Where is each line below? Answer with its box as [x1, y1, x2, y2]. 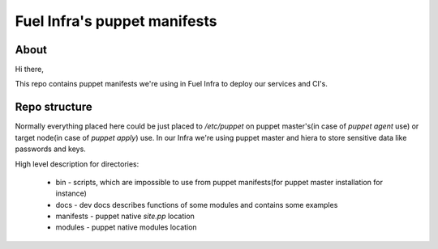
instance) [55, 188, 87, 198]
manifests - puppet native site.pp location [55, 211, 195, 222]
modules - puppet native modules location [55, 222, 198, 232]
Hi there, [15, 65, 44, 74]
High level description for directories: [15, 158, 140, 169]
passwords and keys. [15, 144, 87, 154]
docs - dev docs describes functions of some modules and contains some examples [55, 200, 338, 209]
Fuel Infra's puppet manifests [15, 12, 217, 30]
